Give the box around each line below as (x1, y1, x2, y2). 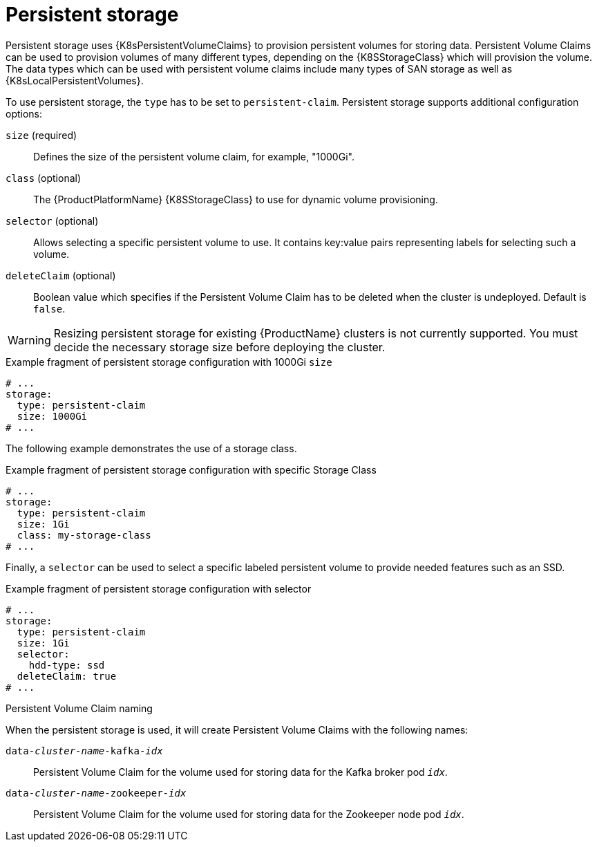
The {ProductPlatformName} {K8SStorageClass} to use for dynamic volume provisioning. (33, 193, 438, 205)
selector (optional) (6, 214, 99, 227)
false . (33, 302, 66, 315)
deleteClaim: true (17, 670, 117, 682)
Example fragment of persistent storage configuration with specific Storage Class (6, 463, 377, 476)
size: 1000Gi (17, 410, 88, 422)
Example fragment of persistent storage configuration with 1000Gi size (6, 355, 332, 368)
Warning (8, 333, 51, 347)
